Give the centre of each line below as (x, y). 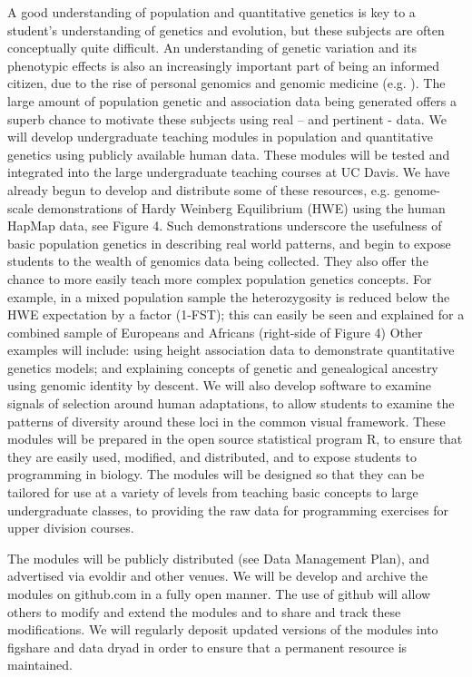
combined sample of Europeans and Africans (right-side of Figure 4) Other (215, 332)
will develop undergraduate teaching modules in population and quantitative (220, 137)
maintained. (40, 665)
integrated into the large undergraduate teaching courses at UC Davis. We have (229, 172)
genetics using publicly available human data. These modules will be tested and (229, 154)
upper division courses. (71, 528)
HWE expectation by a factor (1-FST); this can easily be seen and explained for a (236, 314)
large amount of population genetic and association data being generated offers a (232, 100)
